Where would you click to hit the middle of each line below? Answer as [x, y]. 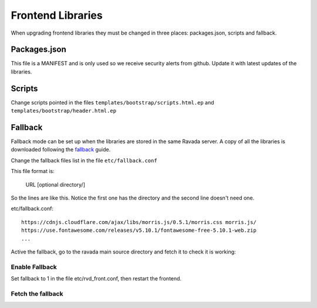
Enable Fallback [34, 267]
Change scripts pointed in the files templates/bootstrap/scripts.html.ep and [112, 102]
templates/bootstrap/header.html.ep [64, 111]
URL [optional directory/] [55, 184]
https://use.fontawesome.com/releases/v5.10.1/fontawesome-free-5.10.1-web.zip [139, 231]
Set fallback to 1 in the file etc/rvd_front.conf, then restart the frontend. [96, 279]
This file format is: [33, 171]
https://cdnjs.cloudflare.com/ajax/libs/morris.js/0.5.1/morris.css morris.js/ [139, 222]
